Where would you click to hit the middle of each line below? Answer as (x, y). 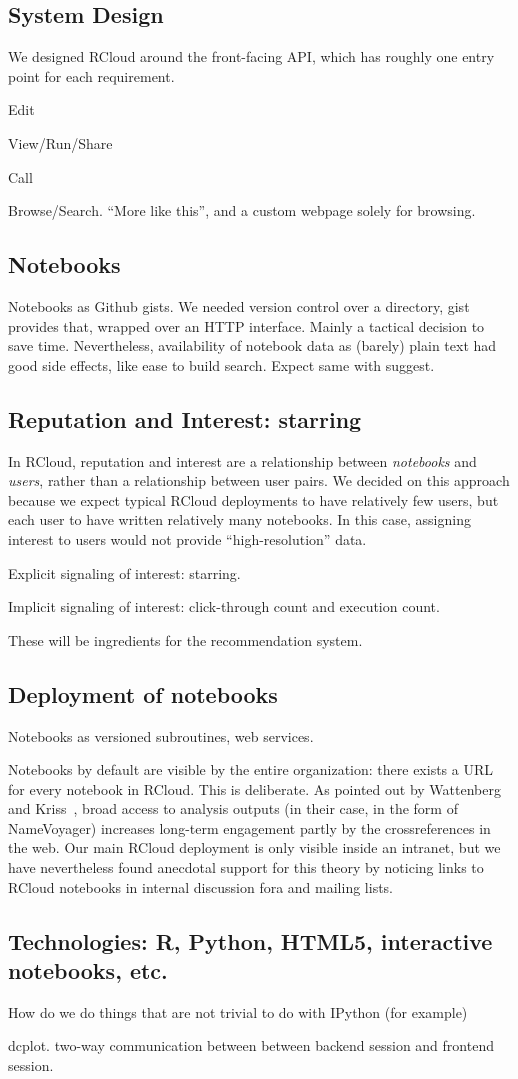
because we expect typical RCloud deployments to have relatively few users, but (253, 499)
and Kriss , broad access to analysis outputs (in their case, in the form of (233, 808)
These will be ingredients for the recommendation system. (185, 639)
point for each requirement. (91, 75)
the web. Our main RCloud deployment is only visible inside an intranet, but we (254, 847)
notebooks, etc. (88, 970)
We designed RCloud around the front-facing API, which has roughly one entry (251, 56)
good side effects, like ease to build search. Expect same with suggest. (221, 364)
